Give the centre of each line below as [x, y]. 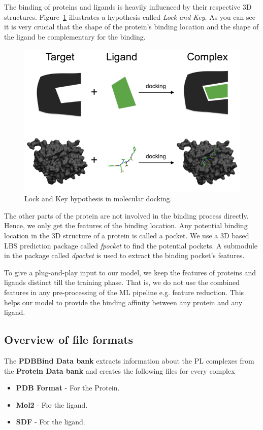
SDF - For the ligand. [51, 422]
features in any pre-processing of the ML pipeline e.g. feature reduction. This [124, 292]
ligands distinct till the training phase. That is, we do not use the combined [122, 282]
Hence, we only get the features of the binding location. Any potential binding [126, 225]
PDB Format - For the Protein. [68, 388]
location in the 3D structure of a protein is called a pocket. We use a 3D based [127, 235]
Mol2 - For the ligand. [52, 404]
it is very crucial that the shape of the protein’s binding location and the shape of [131, 27]
